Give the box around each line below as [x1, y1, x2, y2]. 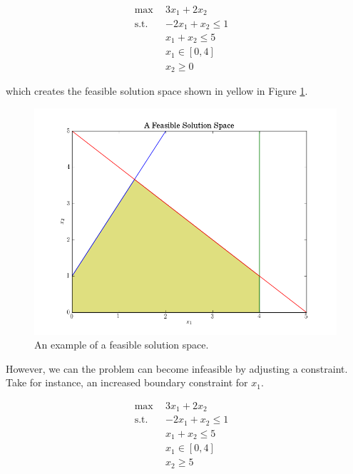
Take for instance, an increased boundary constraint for [6, 375, 248, 390]
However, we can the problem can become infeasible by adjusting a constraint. [6, 361, 348, 376]
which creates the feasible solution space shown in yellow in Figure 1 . [6, 83, 308, 98]
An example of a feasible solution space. [34, 337, 209, 352]
